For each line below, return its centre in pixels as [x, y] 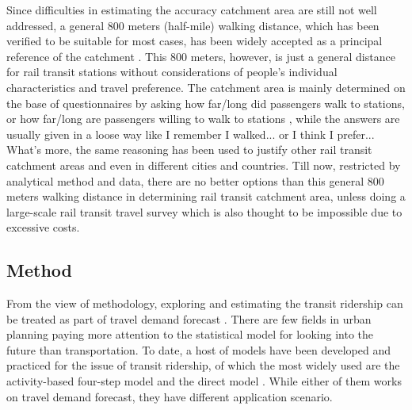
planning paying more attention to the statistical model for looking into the [190, 334]
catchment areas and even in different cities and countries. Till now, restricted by [204, 165]
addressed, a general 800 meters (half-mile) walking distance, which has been [193, 25]
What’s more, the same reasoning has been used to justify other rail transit [189, 149]
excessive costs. [43, 227]
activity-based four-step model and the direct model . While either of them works [204, 381]
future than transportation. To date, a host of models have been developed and [198, 349]
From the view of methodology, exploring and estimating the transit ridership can [205, 303]
